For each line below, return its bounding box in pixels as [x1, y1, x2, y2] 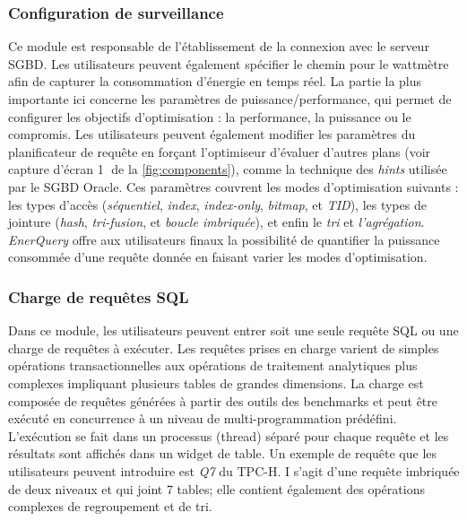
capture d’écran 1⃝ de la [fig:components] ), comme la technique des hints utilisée [8, 160, 447, 178]
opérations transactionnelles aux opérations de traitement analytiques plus [8, 356, 418, 375]
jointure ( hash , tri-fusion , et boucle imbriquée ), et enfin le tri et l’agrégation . [8, 213, 425, 231]
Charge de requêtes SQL [8, 285, 189, 308]
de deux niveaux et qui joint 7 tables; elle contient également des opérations [8, 479, 425, 498]
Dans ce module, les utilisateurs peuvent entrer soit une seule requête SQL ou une [8, 321, 459, 340]
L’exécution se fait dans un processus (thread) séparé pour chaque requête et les [8, 426, 449, 445]
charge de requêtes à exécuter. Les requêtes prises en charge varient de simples [8, 338, 439, 357]
